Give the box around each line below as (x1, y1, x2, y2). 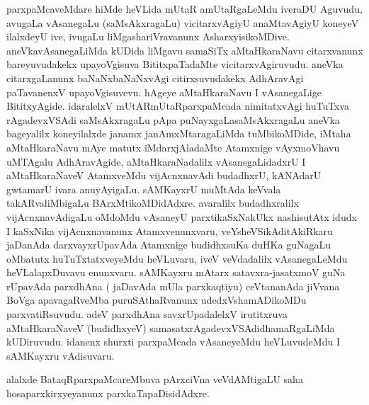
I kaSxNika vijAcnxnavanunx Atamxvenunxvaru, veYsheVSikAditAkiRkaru (6, 223, 333, 238)
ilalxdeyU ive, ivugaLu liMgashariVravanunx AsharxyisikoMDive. (6, 29, 290, 44)
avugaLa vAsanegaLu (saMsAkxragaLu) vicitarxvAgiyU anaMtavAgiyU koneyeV (6, 15, 359, 30)
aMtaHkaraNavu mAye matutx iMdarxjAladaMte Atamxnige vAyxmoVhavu (6, 139, 340, 154)
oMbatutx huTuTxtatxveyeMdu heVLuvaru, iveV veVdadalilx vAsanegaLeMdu (6, 251, 348, 266)
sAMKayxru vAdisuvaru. (6, 348, 115, 363)
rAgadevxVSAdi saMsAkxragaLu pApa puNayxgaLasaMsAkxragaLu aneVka (6, 112, 340, 127)
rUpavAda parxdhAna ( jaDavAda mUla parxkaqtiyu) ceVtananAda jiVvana (6, 278, 340, 293)
